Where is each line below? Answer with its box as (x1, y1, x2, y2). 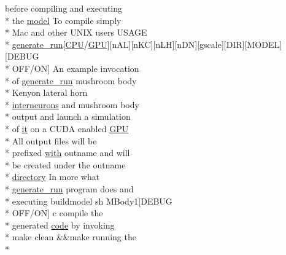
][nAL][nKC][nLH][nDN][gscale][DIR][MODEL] (107, 37, 282, 50)
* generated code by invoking (5, 218, 115, 231)
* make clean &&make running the (5, 230, 136, 243)
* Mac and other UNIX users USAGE (5, 26, 147, 39)
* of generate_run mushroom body (5, 74, 137, 87)
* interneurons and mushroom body (5, 98, 139, 111)
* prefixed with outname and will (5, 146, 130, 159)
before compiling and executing (5, 2, 123, 14)
